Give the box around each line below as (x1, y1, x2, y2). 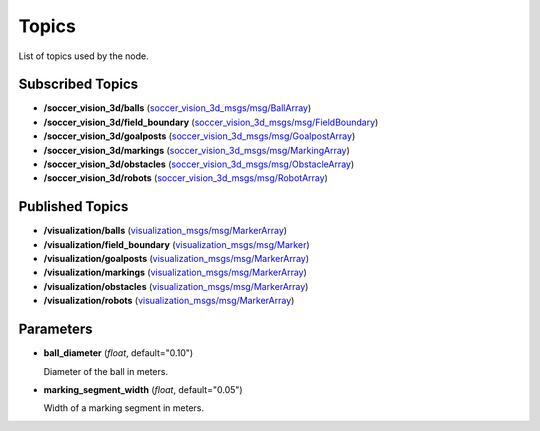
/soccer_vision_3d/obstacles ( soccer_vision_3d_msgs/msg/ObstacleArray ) (43, 158, 355, 170)
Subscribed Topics (18, 76, 139, 93)
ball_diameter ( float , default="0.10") (43, 347, 194, 359)
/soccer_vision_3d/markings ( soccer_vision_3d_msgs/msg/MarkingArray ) (43, 144, 350, 156)
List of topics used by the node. (18, 50, 149, 62)
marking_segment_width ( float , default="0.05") (43, 383, 244, 395)
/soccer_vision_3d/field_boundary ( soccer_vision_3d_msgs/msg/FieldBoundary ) (43, 116, 379, 128)
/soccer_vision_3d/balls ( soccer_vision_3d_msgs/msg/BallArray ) (43, 102, 312, 114)
